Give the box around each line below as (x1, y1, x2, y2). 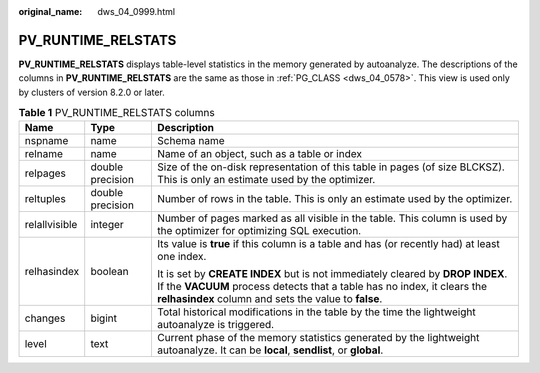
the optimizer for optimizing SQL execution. (156, 224, 362, 238)
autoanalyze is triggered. (156, 318, 275, 332)
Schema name (156, 134, 225, 148)
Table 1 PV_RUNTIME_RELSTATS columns (18, 106, 215, 120)
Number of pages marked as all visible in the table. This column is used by (156, 211, 508, 225)
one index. (156, 250, 207, 264)
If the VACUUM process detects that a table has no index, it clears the (156, 280, 488, 294)
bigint (90, 311, 117, 325)
